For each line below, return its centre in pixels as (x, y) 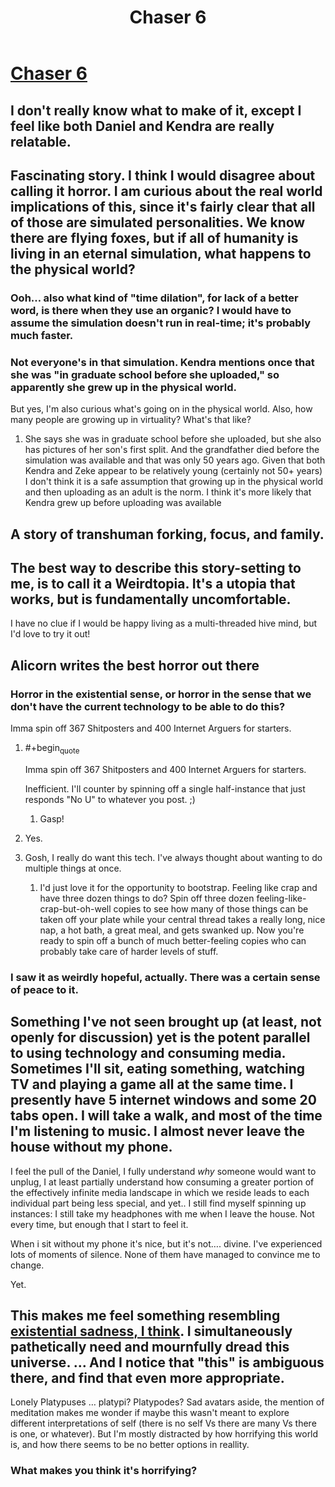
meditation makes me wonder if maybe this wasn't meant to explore (150, 1413)
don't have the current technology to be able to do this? (148, 706)
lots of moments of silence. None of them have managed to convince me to (165, 1254)
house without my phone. (91, 1147)
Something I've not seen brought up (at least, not (166, 1022)
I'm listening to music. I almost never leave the (158, 1131)
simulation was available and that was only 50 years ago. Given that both (175, 460)
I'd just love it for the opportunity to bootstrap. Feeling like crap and (178, 887)
